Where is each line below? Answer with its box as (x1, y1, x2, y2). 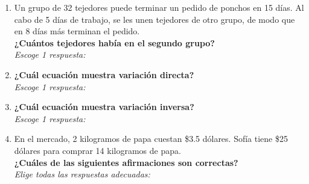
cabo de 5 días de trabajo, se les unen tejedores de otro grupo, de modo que (14, 13, 295, 25)
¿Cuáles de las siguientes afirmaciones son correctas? (14, 156, 238, 168)
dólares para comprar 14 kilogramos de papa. (14, 144, 181, 156)
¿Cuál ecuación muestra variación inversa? (14, 100, 194, 113)
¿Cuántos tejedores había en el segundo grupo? (14, 36, 215, 49)
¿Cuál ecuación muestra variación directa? (14, 68, 194, 81)
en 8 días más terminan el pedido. (14, 25, 140, 37)
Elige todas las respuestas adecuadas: (14, 168, 150, 180)
